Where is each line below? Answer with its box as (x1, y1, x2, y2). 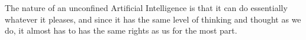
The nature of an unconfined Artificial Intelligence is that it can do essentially (5, 2, 288, 13)
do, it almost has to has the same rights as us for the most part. (5, 24, 237, 37)
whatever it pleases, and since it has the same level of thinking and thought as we (5, 13, 301, 25)
